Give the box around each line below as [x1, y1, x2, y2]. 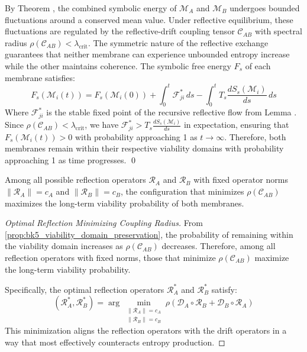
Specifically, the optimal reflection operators [5, 283, 164, 295]
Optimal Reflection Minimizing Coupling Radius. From [5, 217, 203, 229]
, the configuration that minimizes [120, 185, 244, 198]
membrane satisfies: [5, 71, 75, 83]
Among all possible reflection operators [5, 173, 146, 186]
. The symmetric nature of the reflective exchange [88, 36, 269, 49]
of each [245, 59, 271, 72]
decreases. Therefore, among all [161, 240, 276, 252]
